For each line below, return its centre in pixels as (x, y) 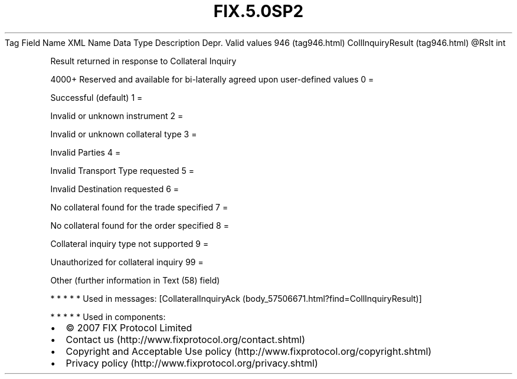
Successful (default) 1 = (96, 97)
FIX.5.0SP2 (258, 11)
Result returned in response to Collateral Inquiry (143, 61)
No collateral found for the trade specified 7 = (139, 207)
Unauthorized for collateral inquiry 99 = (127, 262)
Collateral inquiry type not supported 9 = (130, 243)
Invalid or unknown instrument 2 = (117, 116)
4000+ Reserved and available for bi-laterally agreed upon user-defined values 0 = (212, 79)
